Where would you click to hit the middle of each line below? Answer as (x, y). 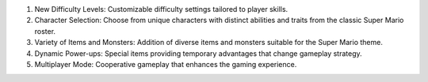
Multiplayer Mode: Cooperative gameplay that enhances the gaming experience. (166, 64)
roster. (45, 31)
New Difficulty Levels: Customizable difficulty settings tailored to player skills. (161, 9)
